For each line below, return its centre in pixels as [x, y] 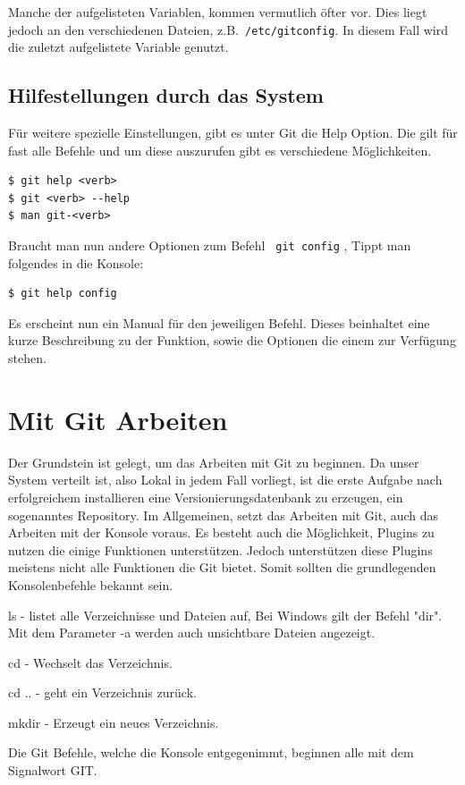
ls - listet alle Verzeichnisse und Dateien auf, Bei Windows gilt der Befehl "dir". [225, 615]
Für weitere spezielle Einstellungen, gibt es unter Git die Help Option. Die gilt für [233, 133]
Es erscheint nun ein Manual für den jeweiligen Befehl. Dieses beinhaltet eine [219, 322]
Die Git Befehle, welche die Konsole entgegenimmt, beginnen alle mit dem [211, 752]
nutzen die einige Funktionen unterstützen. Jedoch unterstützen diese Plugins [220, 549]
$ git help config [63, 294]
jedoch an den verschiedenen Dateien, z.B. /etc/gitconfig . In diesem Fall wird [228, 29]
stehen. [27, 358]
